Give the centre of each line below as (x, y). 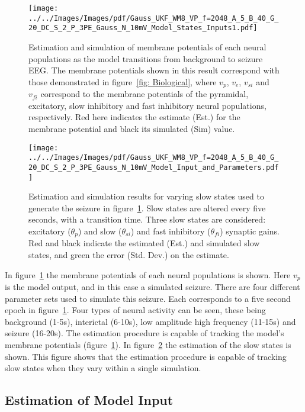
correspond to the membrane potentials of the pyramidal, (145, 94)
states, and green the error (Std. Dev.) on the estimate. (129, 255)
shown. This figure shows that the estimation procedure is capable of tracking (146, 356)
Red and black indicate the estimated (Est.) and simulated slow (144, 243)
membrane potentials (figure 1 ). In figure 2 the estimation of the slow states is (148, 345)
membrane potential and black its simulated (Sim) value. (132, 128)
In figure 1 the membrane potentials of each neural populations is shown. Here (148, 274)
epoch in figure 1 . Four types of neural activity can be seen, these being (135, 310)
